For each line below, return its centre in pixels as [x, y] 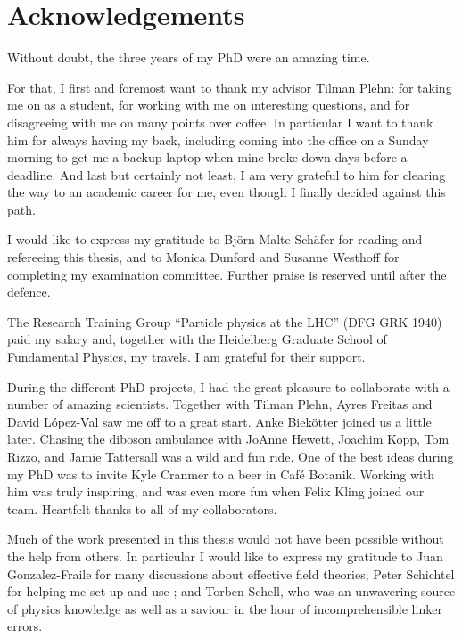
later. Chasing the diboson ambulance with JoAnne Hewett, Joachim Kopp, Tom [228, 439]
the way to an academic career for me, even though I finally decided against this [227, 192]
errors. [25, 626]
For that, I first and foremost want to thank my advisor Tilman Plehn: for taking [230, 87]
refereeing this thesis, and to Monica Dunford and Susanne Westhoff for [203, 257]
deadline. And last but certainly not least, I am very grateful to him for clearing [227, 174]
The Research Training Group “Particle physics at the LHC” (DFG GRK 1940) [225, 321]
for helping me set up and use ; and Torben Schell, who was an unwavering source [231, 591]
